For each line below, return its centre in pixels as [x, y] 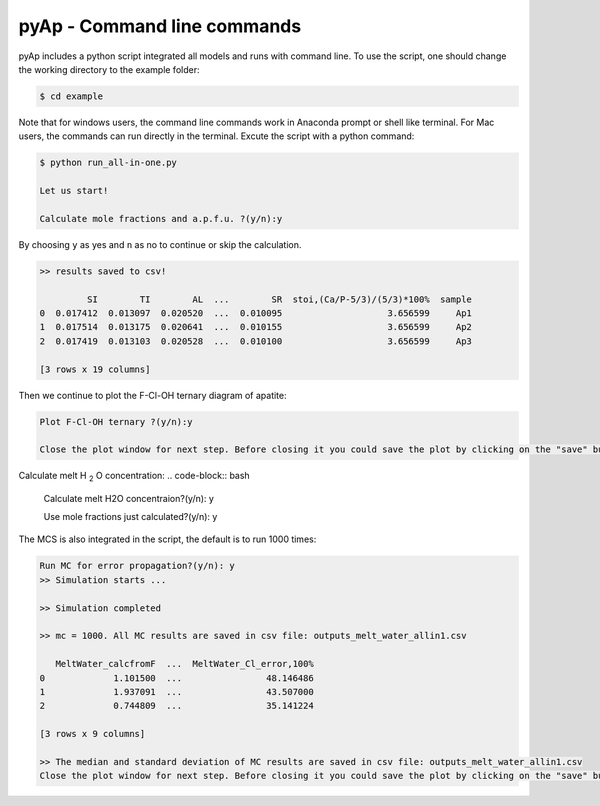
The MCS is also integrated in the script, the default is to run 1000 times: [167, 539]
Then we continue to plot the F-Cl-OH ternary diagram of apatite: [152, 395]
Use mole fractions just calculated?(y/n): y [130, 517]
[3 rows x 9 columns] [92, 734]
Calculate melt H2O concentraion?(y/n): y [129, 498]
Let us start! [74, 191]
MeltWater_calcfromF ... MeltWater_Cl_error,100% [184, 664]
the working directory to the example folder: [109, 69]
